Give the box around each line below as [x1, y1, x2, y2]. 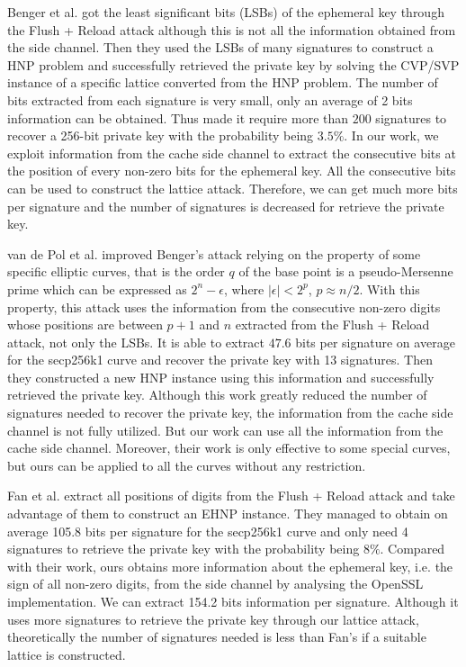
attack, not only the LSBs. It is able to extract [7, 332, 265, 351]
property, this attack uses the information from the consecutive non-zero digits [7, 297, 441, 316]
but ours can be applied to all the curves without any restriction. [7, 455, 366, 474]
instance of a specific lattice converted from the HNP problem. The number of [7, 73, 438, 92]
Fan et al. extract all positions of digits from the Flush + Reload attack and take [7, 486, 455, 505]
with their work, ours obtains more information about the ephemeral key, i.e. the [7, 556, 453, 575]
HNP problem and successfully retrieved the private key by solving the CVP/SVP [7, 55, 460, 74]
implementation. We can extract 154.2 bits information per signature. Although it [7, 592, 459, 610]
